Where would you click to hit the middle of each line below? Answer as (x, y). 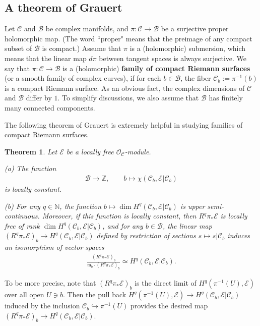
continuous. (22, 216)
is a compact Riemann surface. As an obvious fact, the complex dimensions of (125, 88)
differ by (39, 98)
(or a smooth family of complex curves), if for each (83, 78)
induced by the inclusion (42, 306)
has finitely (226, 98)
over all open (24, 294)
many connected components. (50, 107)
